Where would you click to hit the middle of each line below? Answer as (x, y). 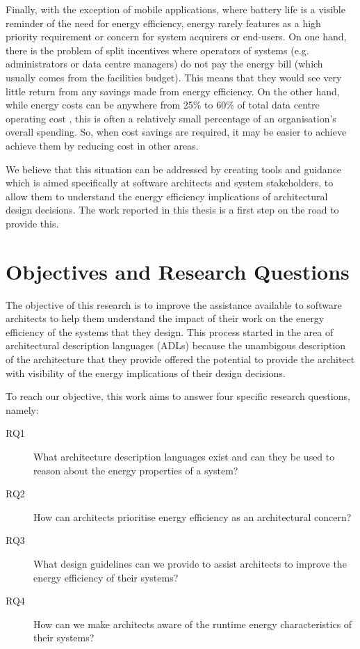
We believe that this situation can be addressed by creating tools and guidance (174, 169)
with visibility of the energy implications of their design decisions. (146, 372)
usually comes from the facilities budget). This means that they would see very (174, 77)
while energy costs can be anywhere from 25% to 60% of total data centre (163, 105)
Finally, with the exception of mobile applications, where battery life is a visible (175, 9)
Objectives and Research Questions (178, 271)
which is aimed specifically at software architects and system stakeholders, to (170, 183)
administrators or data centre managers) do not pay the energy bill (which (164, 64)
